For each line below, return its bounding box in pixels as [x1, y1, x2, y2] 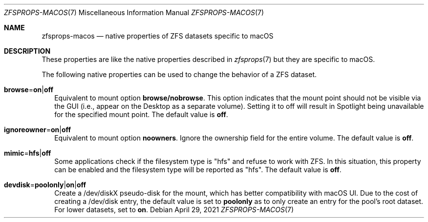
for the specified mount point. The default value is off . [54, 110, 228, 119]
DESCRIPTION [4, 47, 51, 55]
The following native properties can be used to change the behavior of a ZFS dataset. [42, 70, 317, 79]
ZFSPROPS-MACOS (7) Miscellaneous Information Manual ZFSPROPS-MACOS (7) [4, 8, 264, 17]
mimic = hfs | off [4, 149, 51, 157]
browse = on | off [4, 85, 54, 94]
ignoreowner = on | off [4, 125, 71, 134]
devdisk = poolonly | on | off [4, 181, 86, 189]
